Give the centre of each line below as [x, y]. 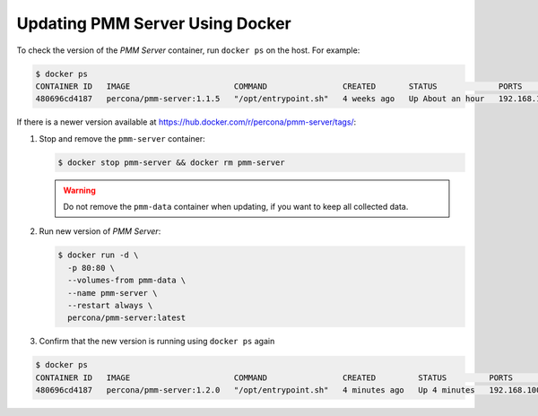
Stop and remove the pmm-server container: [122, 138]
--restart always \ [110, 305]
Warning [79, 190]
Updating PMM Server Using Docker [154, 23]
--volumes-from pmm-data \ [127, 281]
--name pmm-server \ [113, 293]
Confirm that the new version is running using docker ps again [157, 342]
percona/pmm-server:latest [127, 318]
